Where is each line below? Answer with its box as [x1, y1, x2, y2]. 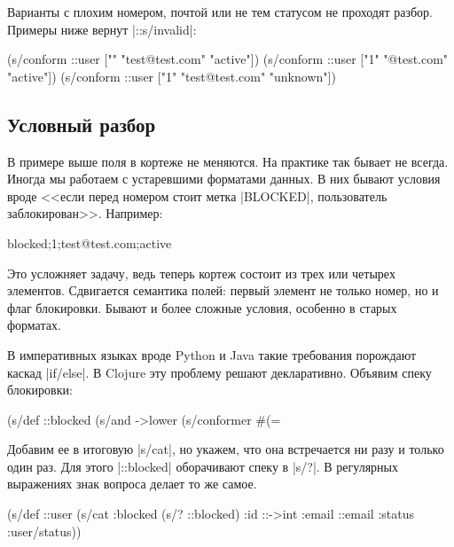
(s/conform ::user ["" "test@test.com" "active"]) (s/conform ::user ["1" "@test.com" [7, 50, 449, 68]
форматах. [7, 316, 61, 334]
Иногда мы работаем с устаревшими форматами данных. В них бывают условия [7, 169, 441, 188]
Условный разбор [7, 110, 156, 137]
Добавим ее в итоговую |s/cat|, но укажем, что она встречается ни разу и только [7, 440, 444, 458]
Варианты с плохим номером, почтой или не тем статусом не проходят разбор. [7, 3, 433, 20]
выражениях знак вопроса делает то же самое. [7, 474, 257, 493]
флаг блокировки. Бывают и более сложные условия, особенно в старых [7, 298, 397, 316]
